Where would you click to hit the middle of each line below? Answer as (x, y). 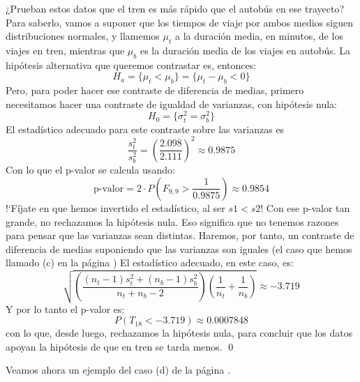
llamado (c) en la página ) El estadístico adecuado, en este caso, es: (150, 262)
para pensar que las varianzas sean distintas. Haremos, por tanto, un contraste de (180, 235)
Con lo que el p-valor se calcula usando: (90, 170)
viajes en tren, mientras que (65, 50)
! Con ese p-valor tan (305, 207)
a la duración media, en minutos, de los (259, 36)
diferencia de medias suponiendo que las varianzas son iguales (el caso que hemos (179, 249)
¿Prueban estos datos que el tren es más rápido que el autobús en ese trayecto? (175, 8)
